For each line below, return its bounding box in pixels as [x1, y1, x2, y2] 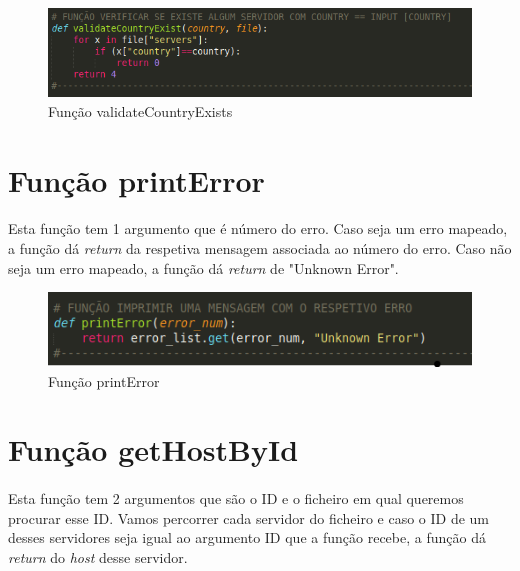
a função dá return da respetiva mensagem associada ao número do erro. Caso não [8, 238, 512, 258]
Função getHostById [8, 429, 299, 470]
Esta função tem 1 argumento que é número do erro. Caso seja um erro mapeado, [8, 218, 508, 239]
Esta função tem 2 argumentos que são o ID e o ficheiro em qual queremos [8, 488, 464, 509]
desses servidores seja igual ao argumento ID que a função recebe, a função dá [8, 527, 486, 548]
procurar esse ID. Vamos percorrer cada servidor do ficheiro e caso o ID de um [8, 507, 489, 528]
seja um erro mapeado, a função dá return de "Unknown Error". [8, 257, 399, 278]
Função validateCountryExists [48, 100, 233, 121]
